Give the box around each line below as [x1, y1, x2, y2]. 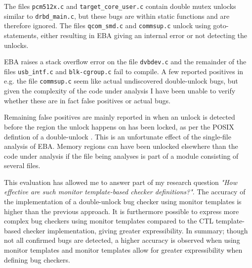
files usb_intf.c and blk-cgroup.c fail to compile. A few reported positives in [4, 66, 244, 76]
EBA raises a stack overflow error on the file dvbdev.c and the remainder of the [4, 56, 247, 67]
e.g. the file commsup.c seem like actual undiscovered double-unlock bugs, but [4, 76, 238, 86]
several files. [4, 160, 41, 171]
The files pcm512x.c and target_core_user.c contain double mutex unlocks [4, 1, 236, 11]
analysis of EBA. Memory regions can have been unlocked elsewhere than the [4, 141, 238, 151]
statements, [4, 30, 39, 40]
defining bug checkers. [4, 254, 70, 265]
